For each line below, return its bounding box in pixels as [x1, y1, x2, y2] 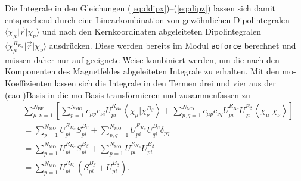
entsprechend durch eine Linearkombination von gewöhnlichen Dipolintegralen [5, 13, 290, 26]
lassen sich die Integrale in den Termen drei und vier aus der [54, 76, 276, 89]
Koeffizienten [5, 76, 52, 89]
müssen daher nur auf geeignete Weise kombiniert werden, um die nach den [5, 53, 280, 65]
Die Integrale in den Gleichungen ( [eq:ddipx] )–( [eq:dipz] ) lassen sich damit [5, 2, 276, 14]
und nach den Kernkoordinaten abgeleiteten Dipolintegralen [42, 25, 262, 38]
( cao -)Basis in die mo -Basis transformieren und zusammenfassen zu [5, 88, 250, 101]
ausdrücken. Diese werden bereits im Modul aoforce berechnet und [49, 39, 296, 51]
